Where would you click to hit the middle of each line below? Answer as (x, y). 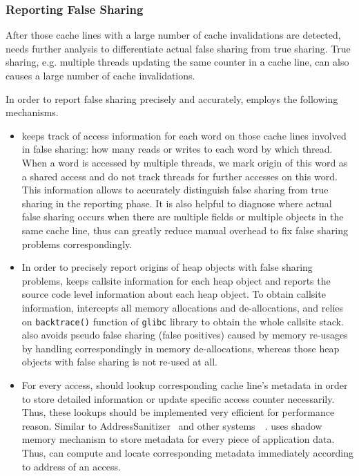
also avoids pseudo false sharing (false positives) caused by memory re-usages (185, 335)
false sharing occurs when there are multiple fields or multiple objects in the (183, 217)
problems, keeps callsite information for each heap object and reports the (176, 280)
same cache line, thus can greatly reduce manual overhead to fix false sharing (185, 230)
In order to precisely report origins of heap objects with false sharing (167, 267)
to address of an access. (71, 466)
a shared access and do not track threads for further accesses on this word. (179, 176)
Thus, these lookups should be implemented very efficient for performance (178, 412)
